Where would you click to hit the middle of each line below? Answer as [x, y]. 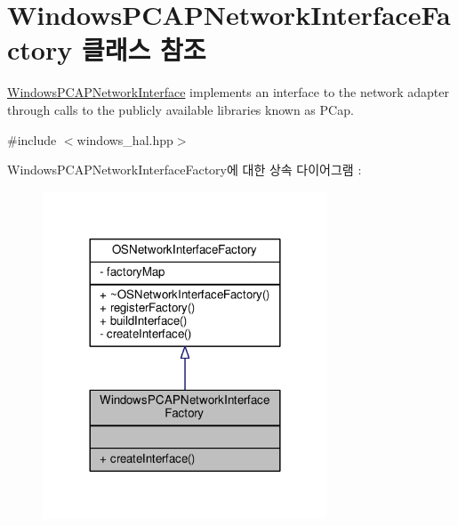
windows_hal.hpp [125, 139]
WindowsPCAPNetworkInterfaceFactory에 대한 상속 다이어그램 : [185, 170]
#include [32, 139]
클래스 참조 [144, 49]
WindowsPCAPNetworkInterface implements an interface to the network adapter [228, 92]
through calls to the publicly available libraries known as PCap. [181, 109]
